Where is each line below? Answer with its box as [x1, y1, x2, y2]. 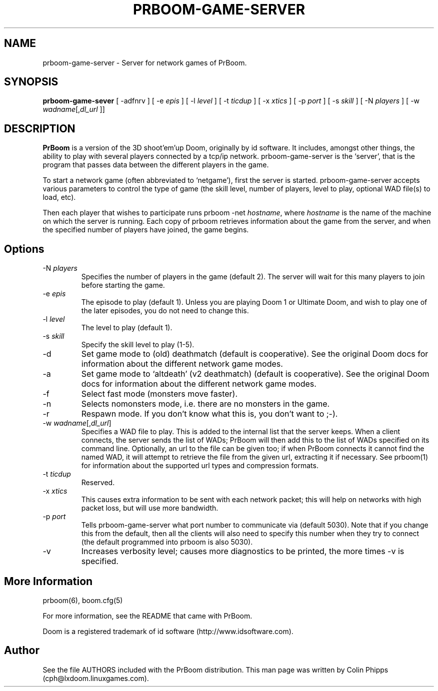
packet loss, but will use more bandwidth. [81, 504, 218, 513]
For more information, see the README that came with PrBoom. [42, 611, 252, 620]
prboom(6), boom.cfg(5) [42, 596, 123, 605]
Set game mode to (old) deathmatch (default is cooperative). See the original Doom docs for [81, 349, 428, 359]
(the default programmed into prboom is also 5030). [81, 538, 253, 547]
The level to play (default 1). [81, 323, 172, 332]
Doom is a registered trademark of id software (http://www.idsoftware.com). [42, 627, 293, 636]
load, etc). [42, 193, 76, 202]
